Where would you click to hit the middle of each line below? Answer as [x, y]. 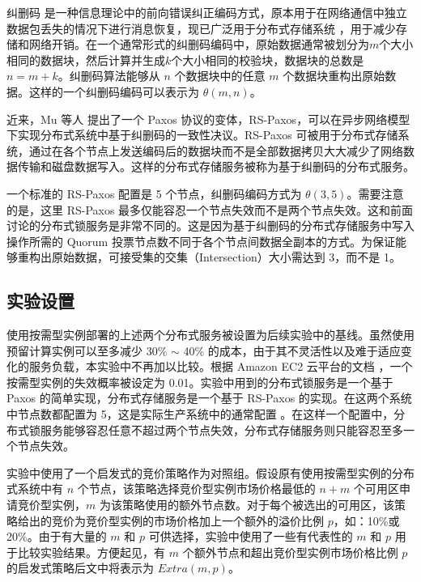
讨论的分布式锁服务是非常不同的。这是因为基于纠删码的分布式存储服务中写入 [210, 225]
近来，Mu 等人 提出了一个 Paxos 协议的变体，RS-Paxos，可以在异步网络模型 [208, 119]
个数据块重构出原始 [334, 76]
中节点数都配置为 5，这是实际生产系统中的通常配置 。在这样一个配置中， [200, 414]
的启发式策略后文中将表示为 [80, 568]
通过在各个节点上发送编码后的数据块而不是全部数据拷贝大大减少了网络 [216, 150]
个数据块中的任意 [220, 76]
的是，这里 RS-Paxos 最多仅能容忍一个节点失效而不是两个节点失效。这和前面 [210, 209]
